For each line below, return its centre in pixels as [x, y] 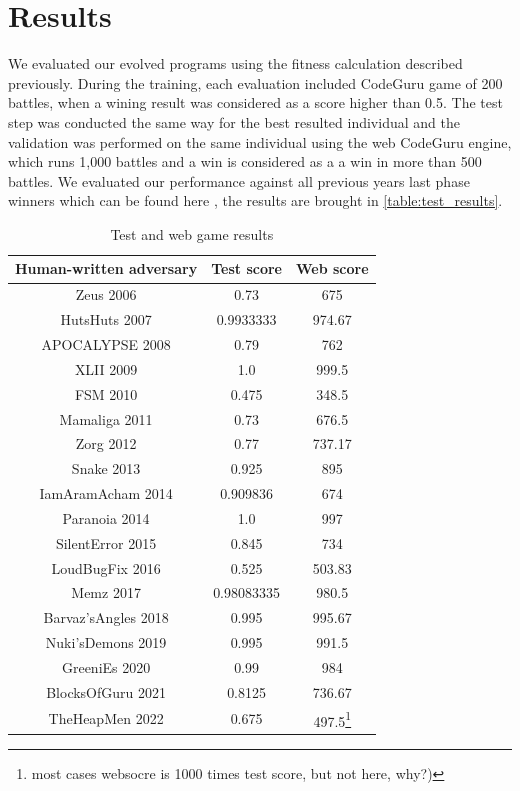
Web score [332, 268]
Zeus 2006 [106, 294]
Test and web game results [192, 233]
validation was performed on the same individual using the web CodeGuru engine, [260, 141]
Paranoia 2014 [106, 517]
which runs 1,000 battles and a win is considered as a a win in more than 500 [245, 161]
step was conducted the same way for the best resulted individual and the [234, 121]
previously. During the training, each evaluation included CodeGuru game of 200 [255, 82]
